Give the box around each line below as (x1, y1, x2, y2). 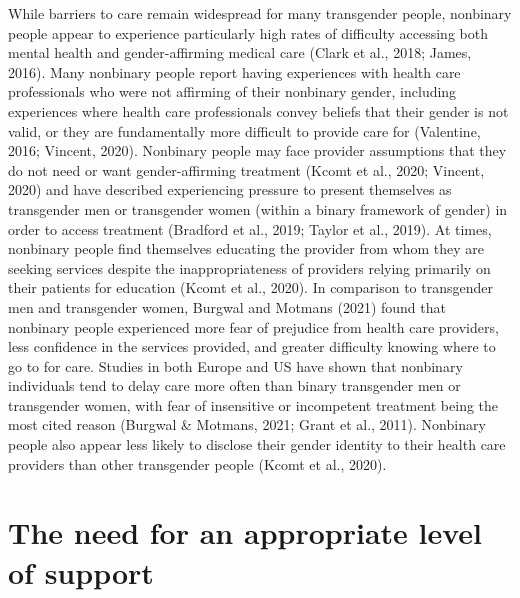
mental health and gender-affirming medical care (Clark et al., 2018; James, (8, 42, 472, 63)
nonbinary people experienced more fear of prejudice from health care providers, (8, 316, 499, 337)
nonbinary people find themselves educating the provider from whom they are (8, 238, 484, 259)
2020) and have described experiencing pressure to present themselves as (8, 179, 452, 200)
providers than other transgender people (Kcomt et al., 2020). (8, 453, 387, 474)
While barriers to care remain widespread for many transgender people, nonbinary (8, 3, 512, 23)
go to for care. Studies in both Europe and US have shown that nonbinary (8, 355, 463, 376)
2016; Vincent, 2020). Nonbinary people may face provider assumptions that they (8, 140, 507, 161)
